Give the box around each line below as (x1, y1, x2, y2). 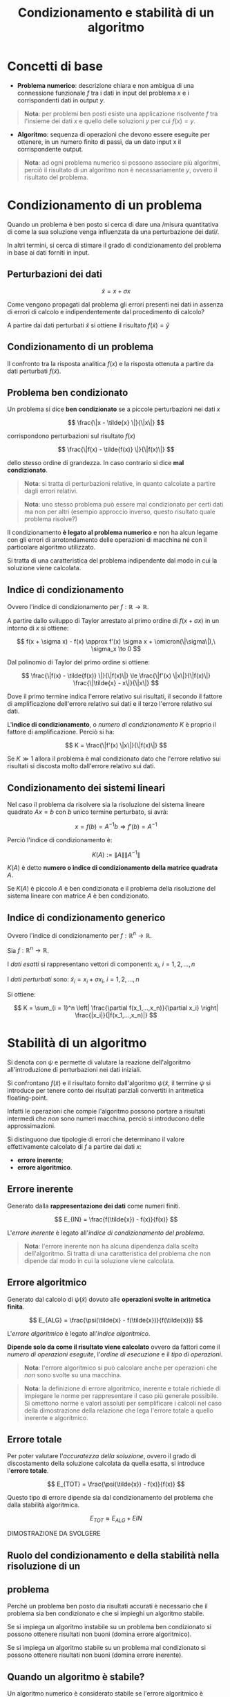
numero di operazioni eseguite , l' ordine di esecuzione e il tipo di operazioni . (7, 1350, 223, 1358)
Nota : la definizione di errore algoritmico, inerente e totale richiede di (23, 1384, 221, 1392)
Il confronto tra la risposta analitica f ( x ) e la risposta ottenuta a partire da (7, 359, 214, 367)
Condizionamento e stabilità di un (17, 5, 215, 21)
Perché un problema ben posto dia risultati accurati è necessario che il (7, 1602, 209, 1610)
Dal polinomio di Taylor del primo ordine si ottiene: (7, 658, 151, 666)
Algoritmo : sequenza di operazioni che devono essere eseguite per (17, 130, 211, 138)
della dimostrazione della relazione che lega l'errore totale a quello (23, 1406, 214, 1415)
